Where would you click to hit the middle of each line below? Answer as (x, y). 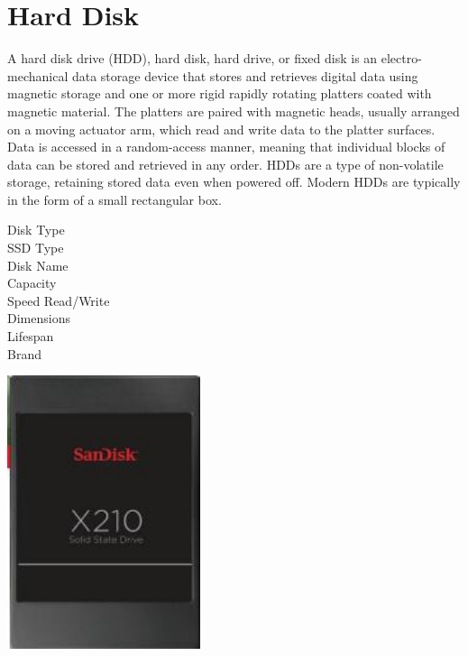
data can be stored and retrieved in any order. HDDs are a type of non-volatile (225, 164)
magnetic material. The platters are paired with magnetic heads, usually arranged (234, 111)
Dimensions (39, 318)
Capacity (32, 283)
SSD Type (36, 248)
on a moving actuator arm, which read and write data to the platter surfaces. (221, 129)
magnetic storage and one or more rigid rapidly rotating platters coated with (220, 93)
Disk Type (36, 230)
